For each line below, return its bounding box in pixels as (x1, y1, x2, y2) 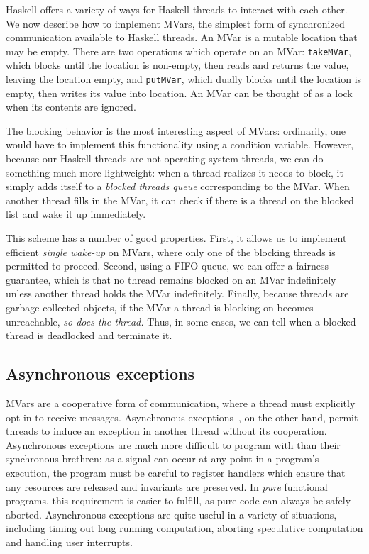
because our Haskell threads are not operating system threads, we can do (6, 151, 324, 166)
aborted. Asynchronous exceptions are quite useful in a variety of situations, (6, 506, 337, 521)
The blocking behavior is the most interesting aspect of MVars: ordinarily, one (6, 123, 346, 138)
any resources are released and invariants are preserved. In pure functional (6, 479, 328, 494)
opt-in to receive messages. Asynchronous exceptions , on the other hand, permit (6, 409, 358, 424)
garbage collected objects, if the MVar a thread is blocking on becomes (6, 300, 314, 314)
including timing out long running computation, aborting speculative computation (6, 521, 363, 536)
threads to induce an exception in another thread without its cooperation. (6, 423, 327, 438)
